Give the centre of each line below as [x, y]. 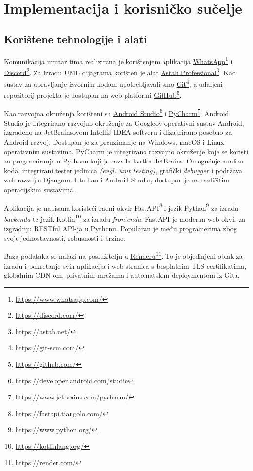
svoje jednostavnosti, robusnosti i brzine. [64, 238]
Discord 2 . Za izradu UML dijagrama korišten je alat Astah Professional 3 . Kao [120, 72]
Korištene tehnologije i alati [75, 39]
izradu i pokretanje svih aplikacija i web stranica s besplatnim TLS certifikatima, [125, 265]
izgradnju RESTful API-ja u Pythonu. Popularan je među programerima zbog [120, 228]
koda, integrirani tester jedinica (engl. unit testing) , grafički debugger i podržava [123, 170]
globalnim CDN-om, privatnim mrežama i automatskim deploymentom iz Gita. [122, 275]
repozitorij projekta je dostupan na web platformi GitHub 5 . [93, 94]
